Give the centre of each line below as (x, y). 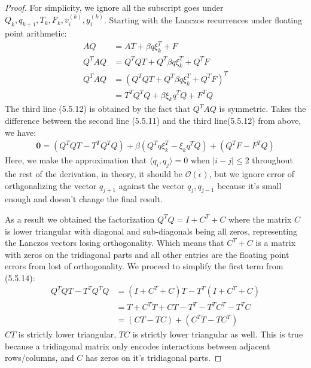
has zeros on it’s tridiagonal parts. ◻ (154, 358)
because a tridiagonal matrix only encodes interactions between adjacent (138, 346)
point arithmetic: (36, 33)
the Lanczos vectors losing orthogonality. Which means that (115, 243)
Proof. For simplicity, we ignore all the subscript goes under (114, 7)
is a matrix (276, 243)
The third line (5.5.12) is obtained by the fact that (98, 109)
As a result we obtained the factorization (80, 219)
